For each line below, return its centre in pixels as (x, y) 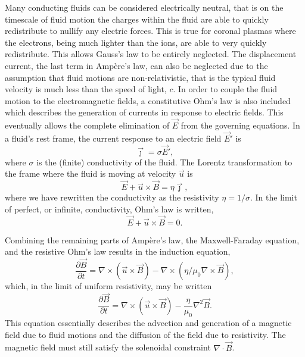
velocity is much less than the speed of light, (86, 89)
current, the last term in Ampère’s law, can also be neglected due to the (136, 65)
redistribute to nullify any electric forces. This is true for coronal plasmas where (150, 31)
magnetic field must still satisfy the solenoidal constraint (108, 347)
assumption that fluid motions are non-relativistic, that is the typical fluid (140, 77)
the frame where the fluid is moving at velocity (91, 173)
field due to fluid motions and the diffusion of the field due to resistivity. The (145, 334)
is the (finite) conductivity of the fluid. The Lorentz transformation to (164, 162)
